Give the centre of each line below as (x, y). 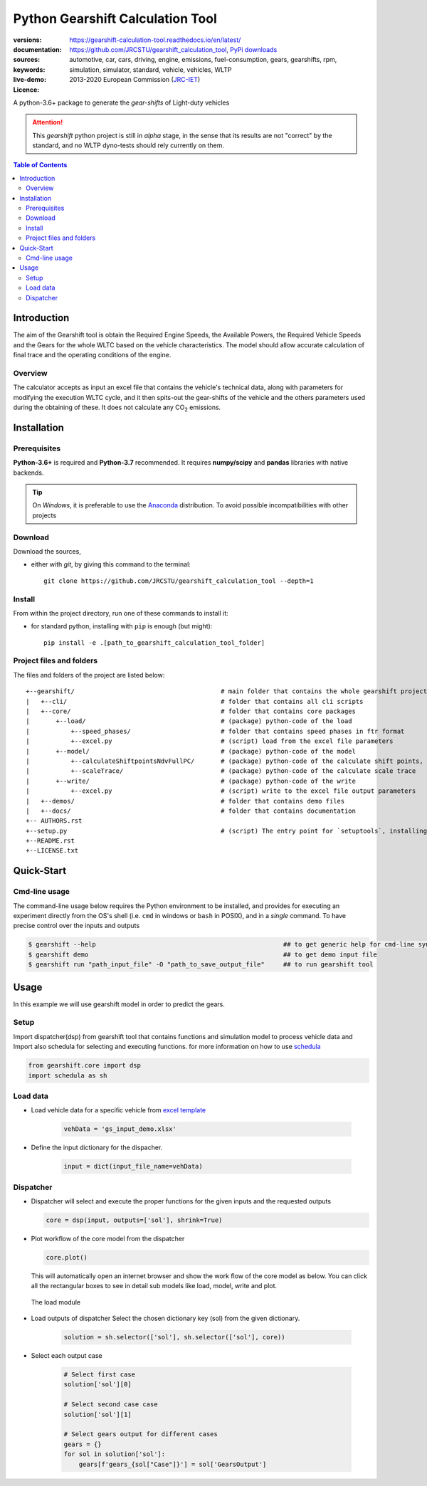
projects (44, 515)
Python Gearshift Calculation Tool (115, 19)
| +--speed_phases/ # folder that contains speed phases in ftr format (215, 731)
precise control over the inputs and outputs (77, 926)
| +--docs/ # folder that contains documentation (191, 811)
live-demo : (30, 80)
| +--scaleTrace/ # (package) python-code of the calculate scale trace (221, 771)
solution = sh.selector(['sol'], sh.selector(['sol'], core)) (174, 1337)
